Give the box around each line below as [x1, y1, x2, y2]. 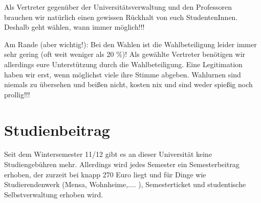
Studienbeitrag [4, 119, 110, 140]
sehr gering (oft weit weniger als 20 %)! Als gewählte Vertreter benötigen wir [4, 49, 246, 59]
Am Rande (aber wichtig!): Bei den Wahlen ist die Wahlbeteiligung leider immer [4, 38, 257, 49]
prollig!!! [4, 89, 30, 99]
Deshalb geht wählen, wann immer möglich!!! [4, 22, 145, 32]
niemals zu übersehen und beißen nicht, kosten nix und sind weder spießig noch [4, 79, 253, 90]
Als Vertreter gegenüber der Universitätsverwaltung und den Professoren [4, 2, 232, 12]
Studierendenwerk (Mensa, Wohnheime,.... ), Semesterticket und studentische [4, 179, 246, 190]
